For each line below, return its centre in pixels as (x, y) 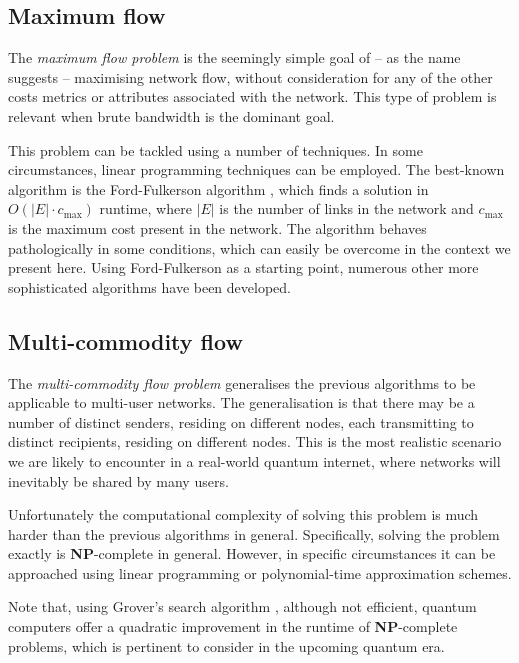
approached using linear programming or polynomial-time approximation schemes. (260, 572)
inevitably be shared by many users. (118, 480)
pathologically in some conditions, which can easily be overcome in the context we (259, 247)
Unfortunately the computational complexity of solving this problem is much (243, 514)
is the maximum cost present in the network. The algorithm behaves (217, 227)
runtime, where (145, 208)
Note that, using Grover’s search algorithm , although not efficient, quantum (242, 606)
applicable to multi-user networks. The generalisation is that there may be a (241, 402)
